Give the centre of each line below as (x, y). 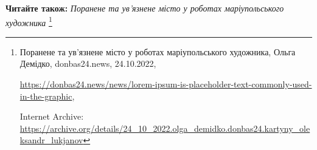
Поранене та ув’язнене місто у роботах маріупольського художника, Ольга (158, 51)
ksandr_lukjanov (51, 140)
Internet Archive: (52, 116)
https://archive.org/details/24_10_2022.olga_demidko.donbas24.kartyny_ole (165, 128)
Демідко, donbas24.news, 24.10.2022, (88, 63)
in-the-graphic (46, 96)
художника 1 (29, 21)
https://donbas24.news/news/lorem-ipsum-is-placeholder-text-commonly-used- (166, 84)
